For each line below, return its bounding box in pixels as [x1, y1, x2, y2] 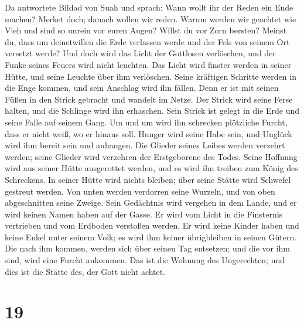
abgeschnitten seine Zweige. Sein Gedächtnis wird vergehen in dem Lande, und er [5, 196, 297, 209]
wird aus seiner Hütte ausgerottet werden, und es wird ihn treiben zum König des [5, 162, 298, 174]
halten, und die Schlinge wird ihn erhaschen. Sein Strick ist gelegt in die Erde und [5, 104, 300, 117]
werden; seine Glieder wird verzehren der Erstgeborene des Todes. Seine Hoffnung [5, 150, 298, 162]
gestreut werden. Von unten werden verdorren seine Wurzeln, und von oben [5, 185, 275, 197]
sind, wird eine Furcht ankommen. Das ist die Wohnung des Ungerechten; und [5, 254, 285, 266]
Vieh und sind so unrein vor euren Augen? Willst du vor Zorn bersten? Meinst [5, 24, 287, 36]
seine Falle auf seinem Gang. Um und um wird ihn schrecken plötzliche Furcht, [5, 115, 288, 128]
